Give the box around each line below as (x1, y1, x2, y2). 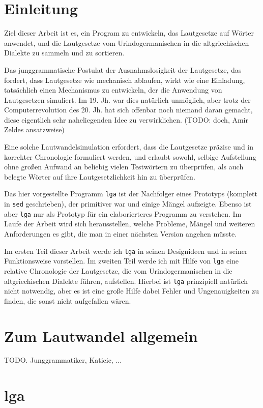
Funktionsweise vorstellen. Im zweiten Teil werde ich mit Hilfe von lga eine (4, 255, 239, 266)
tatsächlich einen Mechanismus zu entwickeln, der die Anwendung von (4, 84, 222, 95)
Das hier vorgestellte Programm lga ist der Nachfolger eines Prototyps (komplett (4, 188, 257, 199)
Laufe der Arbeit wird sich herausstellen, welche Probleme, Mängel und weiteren (4, 218, 255, 229)
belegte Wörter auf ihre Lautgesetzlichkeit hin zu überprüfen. (4, 171, 195, 182)
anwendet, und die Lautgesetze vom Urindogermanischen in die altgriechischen (4, 37, 249, 48)
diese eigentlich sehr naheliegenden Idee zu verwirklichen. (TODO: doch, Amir (4, 114, 248, 125)
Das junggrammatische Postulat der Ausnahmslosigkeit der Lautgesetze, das (4, 64, 242, 75)
